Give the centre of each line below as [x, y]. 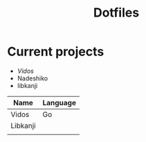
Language [59, 103]
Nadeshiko [33, 78]
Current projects [56, 52]
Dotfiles [116, 13]
